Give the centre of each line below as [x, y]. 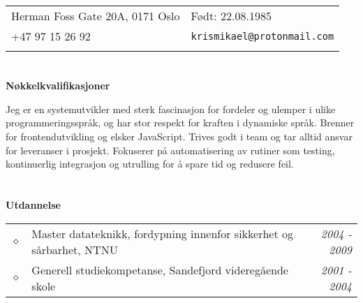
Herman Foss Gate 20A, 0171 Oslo [96, 16]
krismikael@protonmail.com [262, 36]
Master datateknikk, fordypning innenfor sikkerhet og [162, 233]
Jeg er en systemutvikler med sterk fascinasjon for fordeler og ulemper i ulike [171, 109]
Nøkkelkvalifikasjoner [58, 86]
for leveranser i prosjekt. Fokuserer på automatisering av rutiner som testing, [170, 150]
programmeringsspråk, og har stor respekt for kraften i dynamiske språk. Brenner [180, 123]
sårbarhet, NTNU [75, 249]
